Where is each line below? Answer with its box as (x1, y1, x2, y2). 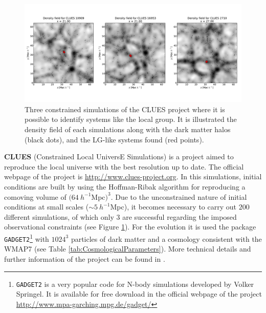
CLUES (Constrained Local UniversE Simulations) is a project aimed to (4, 151, 234, 162)
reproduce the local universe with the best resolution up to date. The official (4, 161, 244, 172)
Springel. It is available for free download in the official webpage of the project (16, 288, 262, 299)
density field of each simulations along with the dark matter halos (25, 124, 231, 135)
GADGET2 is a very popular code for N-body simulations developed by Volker (16, 278, 254, 289)
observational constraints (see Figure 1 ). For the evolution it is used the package (4, 221, 256, 232)
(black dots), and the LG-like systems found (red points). (25, 134, 204, 144)
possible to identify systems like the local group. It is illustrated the (25, 114, 237, 124)
